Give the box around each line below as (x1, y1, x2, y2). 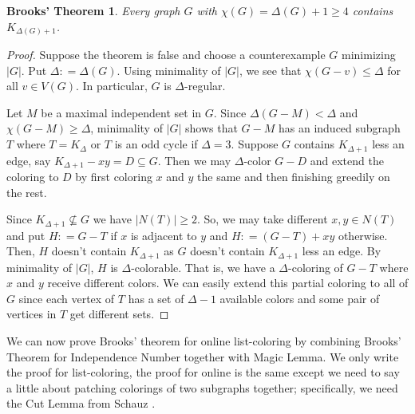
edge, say (6, 152, 51, 168)
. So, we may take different (196, 211, 328, 227)
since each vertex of (18, 290, 115, 306)
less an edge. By (302, 242, 381, 259)
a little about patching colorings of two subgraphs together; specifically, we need (6, 379, 398, 396)
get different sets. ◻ (69, 306, 169, 322)
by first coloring (75, 168, 152, 184)
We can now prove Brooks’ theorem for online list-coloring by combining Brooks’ (6, 333, 401, 349)
